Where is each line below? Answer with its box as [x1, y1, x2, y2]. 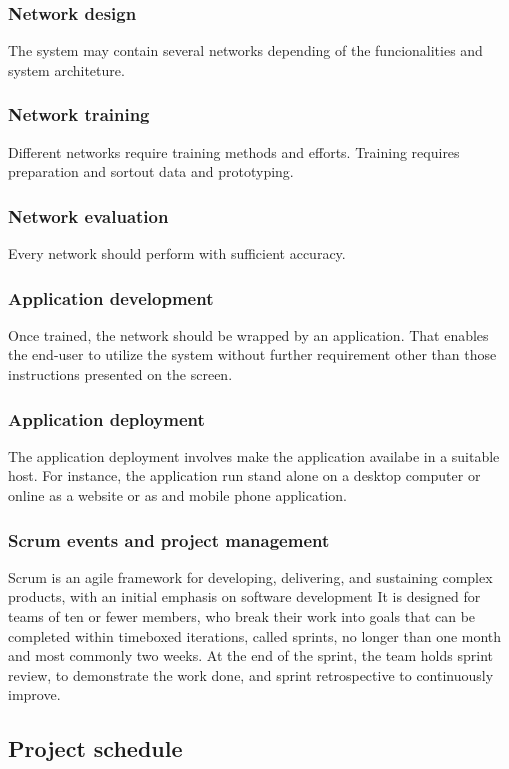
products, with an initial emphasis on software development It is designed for [8, 586, 481, 607]
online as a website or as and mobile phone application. [8, 485, 347, 506]
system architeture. [8, 59, 125, 80]
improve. [8, 684, 61, 705]
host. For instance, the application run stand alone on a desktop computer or [8, 465, 481, 486]
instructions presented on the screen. [8, 364, 233, 385]
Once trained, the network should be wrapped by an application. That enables [8, 324, 489, 345]
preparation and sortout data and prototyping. [8, 161, 294, 182]
